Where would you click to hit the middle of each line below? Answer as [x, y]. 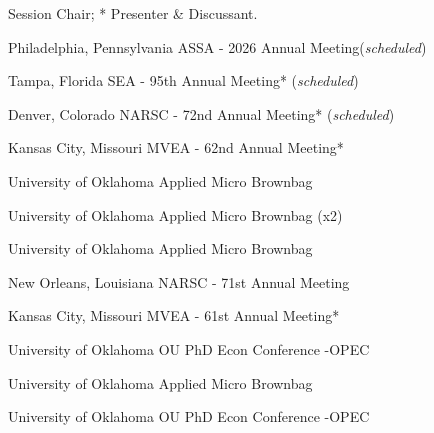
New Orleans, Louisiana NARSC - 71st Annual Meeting [179, 281]
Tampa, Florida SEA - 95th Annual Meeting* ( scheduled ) [183, 80]
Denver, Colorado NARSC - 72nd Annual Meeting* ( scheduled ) [201, 113]
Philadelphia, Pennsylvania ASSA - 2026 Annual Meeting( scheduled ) [217, 46]
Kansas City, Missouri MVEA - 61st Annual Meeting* [174, 315]
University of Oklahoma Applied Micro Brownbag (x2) [175, 214]
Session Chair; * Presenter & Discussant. [133, 13]
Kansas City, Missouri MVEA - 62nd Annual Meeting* [176, 147]
